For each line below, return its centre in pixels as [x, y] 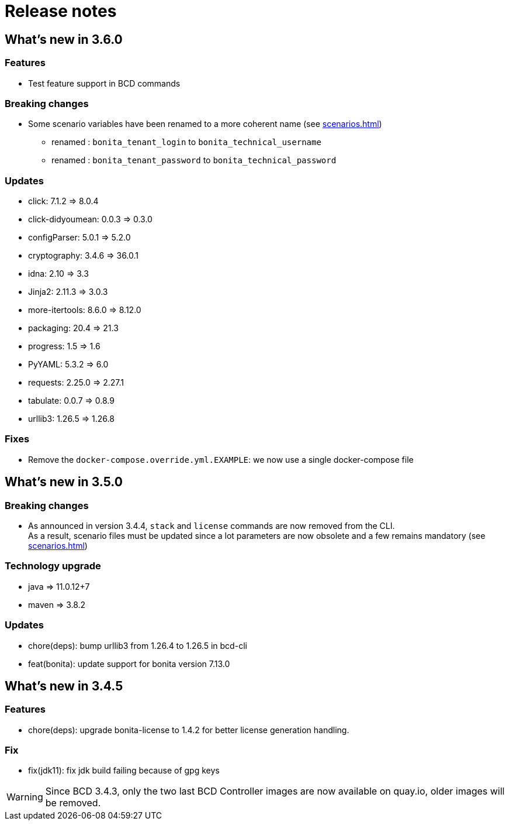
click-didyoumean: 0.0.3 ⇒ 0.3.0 [90, 219]
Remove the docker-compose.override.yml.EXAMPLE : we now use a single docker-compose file [221, 459]
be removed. [73, 803]
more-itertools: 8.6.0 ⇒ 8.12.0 [85, 310]
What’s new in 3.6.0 [64, 39]
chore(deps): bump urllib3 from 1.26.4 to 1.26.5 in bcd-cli [138, 645]
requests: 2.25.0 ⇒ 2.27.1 [76, 383]
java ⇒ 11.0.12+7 [59, 586]
